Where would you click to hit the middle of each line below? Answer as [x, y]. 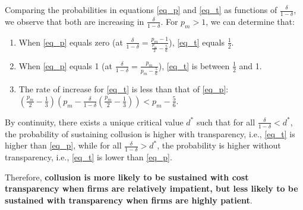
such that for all [226, 122]
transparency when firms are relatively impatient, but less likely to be [151, 188]
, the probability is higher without [219, 145]
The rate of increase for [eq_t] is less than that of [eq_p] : [124, 89]
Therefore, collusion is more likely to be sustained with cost [127, 177]
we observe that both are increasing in [75, 21]
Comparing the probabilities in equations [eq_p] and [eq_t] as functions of [141, 9]
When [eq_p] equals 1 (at [66, 65]
